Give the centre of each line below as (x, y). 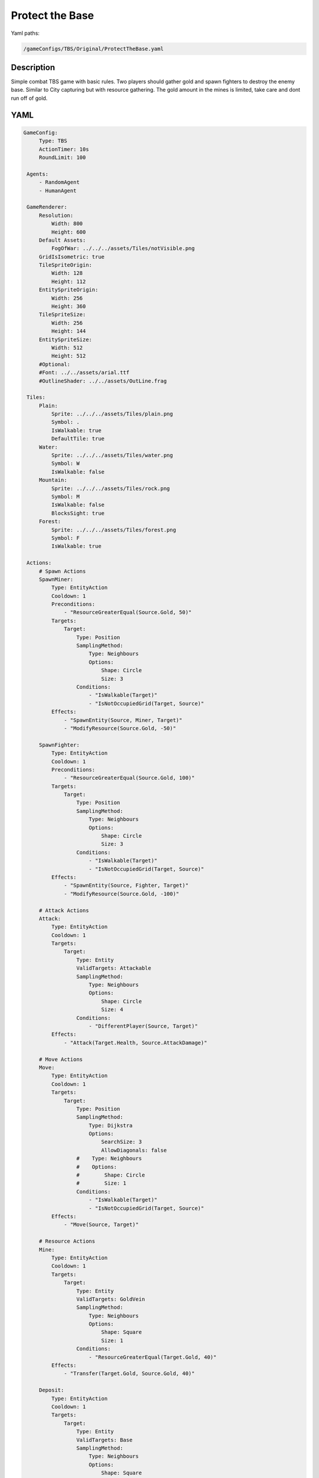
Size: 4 (112, 1010)
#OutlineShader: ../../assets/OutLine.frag (103, 381)
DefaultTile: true (78, 439)
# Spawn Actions (62, 571)
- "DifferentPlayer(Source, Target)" (143, 1026)
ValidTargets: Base (104, 1440)
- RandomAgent (59, 182)
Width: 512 (67, 348)
